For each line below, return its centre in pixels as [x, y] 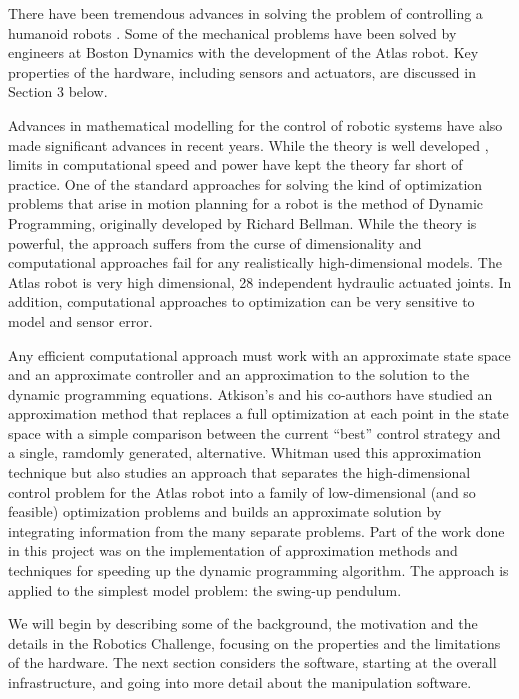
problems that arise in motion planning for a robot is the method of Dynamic [246, 203]
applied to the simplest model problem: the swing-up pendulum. [205, 589]
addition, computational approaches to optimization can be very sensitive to [241, 301]
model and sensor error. [80, 320]
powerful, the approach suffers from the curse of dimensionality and [215, 242]
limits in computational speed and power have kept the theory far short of [235, 164]
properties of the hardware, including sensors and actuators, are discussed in [242, 71]
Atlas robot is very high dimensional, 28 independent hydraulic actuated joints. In [260, 281]
